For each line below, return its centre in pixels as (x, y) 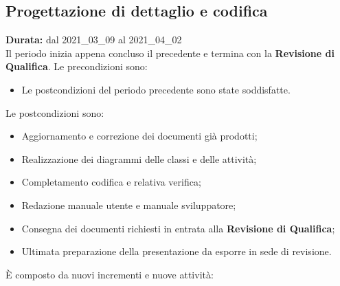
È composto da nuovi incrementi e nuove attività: (110, 274)
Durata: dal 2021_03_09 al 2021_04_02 (94, 40)
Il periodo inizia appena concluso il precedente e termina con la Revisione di (170, 53)
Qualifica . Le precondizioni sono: (77, 66)
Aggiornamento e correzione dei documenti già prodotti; (139, 136)
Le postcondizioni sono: (55, 112)
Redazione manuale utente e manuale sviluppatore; (129, 205)
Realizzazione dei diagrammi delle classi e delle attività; (139, 158)
